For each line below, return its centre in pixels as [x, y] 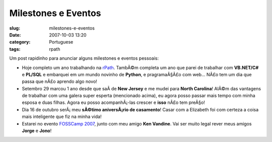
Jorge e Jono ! [37, 131]
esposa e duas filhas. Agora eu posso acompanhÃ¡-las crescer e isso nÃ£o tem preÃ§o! [113, 102]
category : [20, 42]
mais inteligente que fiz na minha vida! [62, 117]
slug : [15, 28]
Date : [15, 35]
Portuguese [61, 42]
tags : [15, 49]
